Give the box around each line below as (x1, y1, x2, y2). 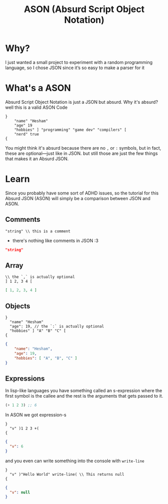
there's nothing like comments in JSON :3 (12, 237, 99, 243)
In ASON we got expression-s (5, 412, 67, 418)
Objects (5, 301, 31, 310)
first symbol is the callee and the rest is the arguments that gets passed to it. (5, 393, 163, 399)
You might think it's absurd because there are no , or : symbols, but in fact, (5, 145, 161, 151)
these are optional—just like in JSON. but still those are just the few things (5, 150, 158, 156)
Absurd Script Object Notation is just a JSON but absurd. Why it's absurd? (5, 99, 158, 105)
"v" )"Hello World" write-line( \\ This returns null (10, 472, 124, 477)
